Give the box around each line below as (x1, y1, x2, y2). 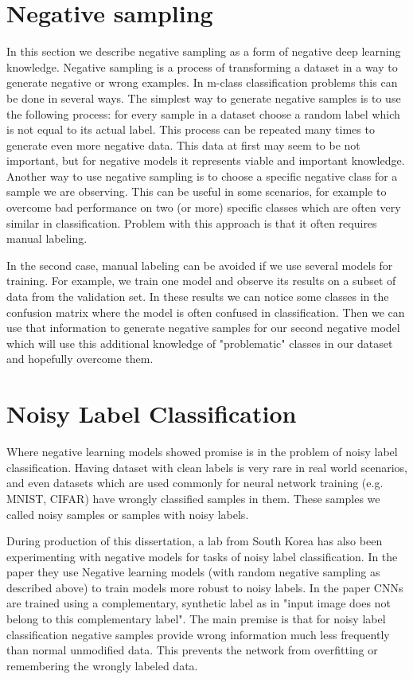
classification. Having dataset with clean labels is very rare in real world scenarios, (6, 459, 407, 475)
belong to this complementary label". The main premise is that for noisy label (6, 611, 386, 627)
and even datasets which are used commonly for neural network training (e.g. (6, 474, 384, 491)
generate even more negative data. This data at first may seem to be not (6, 136, 360, 153)
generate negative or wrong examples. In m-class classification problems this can (6, 74, 398, 91)
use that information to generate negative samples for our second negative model (6, 319, 400, 336)
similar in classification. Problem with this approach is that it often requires (6, 214, 377, 231)
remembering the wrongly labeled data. (6, 657, 198, 673)
